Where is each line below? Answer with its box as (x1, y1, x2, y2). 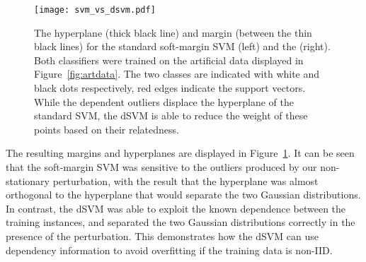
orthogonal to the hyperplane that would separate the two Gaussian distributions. (6, 187, 361, 202)
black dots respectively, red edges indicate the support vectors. (34, 81, 306, 95)
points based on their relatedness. (34, 121, 179, 136)
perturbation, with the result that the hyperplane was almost (52, 173, 319, 188)
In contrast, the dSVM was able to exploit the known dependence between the (6, 201, 346, 215)
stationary (6, 173, 50, 188)
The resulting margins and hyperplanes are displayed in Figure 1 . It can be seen (6, 145, 355, 160)
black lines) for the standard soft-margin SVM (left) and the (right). (34, 39, 331, 54)
